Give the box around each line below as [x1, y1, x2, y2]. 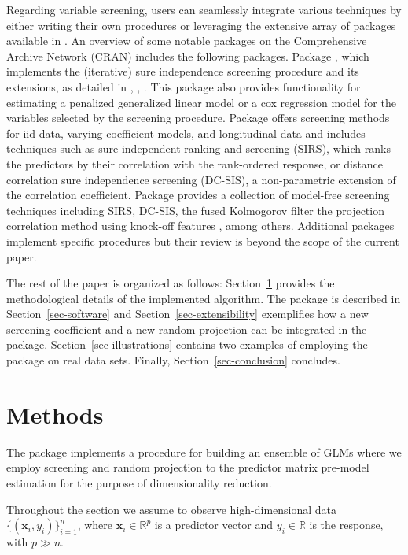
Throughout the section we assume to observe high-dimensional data [6, 501, 337, 517]
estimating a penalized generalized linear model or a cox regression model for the [6, 94, 396, 110]
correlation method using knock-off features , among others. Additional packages [6, 217, 395, 234]
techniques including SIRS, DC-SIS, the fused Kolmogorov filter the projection [6, 202, 384, 218]
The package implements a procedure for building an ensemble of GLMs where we [6, 443, 402, 460]
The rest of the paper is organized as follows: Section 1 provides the [6, 275, 335, 291]
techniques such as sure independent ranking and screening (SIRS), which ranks [6, 140, 391, 157]
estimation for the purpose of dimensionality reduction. [6, 474, 272, 490]
